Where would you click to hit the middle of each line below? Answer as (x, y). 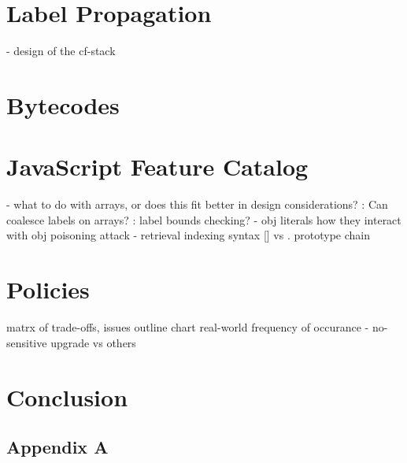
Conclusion (67, 396)
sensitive (27, 342)
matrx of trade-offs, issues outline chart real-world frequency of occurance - (188, 327)
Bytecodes (63, 104)
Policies (48, 289)
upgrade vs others (93, 342)
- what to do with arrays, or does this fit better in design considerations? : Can (197, 204)
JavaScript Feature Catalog (157, 167)
